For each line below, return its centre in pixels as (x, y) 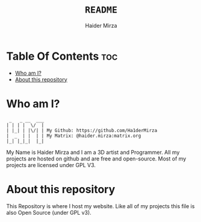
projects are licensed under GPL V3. (51, 165)
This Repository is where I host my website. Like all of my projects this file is (100, 206)
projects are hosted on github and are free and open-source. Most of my (96, 159)
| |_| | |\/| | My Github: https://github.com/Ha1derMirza (82, 130)
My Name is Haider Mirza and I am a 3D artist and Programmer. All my (93, 152)
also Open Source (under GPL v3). (49, 212)
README (101, 10)
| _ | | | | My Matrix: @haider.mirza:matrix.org (74, 136)
